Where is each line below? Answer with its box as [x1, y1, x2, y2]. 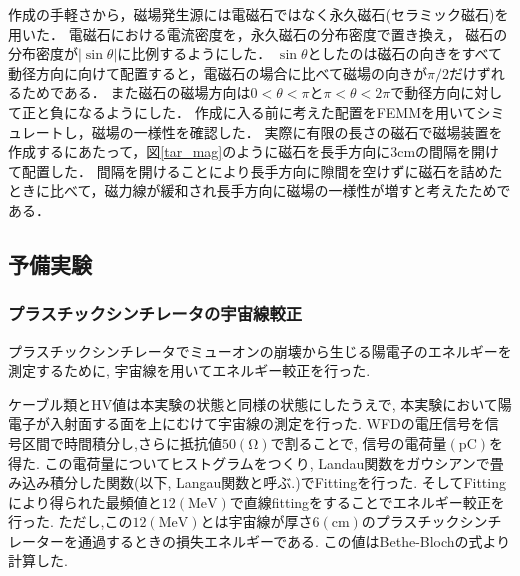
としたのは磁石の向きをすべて [307, 43, 502, 64]
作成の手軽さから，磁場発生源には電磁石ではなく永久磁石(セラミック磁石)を [8, 4, 509, 24]
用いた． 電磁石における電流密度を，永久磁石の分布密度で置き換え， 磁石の [8, 23, 508, 44]
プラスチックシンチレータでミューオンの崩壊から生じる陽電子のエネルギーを [8, 340, 512, 361]
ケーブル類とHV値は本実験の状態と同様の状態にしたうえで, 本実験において [8, 393, 498, 414]
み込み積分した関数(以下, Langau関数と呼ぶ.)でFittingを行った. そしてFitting [8, 472, 506, 493]
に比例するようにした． [117, 43, 272, 64]
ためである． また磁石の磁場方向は [21, 82, 251, 103]
